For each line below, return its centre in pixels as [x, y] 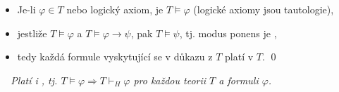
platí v [239, 57]
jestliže [32, 33]
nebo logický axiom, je [115, 9]
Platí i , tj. [34, 80]
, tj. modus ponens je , [228, 33]
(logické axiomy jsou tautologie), [264, 9]
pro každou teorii [170, 80]
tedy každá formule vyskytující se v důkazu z [115, 57]
